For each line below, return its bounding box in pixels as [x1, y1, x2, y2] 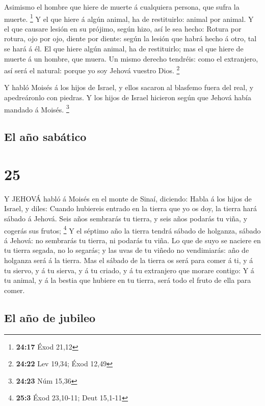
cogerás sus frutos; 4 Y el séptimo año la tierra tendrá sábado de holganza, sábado [4, 223, 261, 236]
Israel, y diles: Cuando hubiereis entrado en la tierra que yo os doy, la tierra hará [4, 203, 257, 214]
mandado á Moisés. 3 [4, 102, 69, 114]
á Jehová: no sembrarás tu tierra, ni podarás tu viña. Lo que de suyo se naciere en [4, 235, 261, 245]
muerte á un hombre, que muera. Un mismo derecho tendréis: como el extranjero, [4, 53, 258, 64]
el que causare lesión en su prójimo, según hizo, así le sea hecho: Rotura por [4, 23, 242, 34]
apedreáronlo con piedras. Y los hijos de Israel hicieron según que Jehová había [4, 92, 251, 103]
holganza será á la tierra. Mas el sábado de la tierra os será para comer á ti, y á [4, 255, 253, 266]
